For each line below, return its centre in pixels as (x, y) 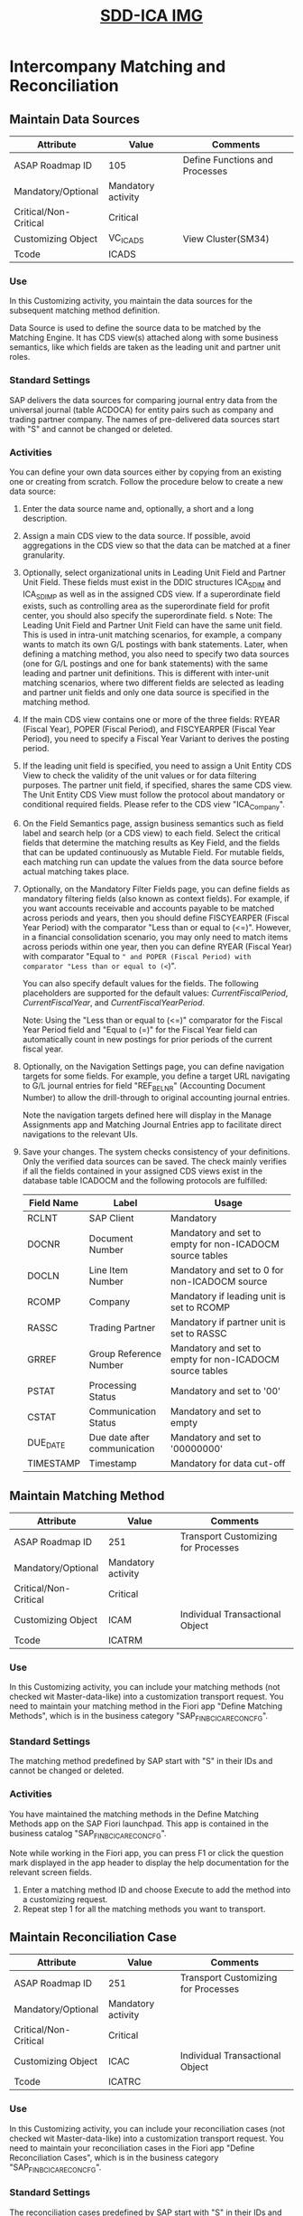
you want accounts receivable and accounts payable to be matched (148, 909)
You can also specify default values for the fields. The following (140, 984)
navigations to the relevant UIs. (80, 1135)
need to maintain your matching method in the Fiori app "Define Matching (146, 1706)
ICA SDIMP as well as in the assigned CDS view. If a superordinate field (151, 595)
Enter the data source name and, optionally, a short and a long (138, 509)
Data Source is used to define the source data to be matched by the (135, 328)
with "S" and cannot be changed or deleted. (91, 429)
